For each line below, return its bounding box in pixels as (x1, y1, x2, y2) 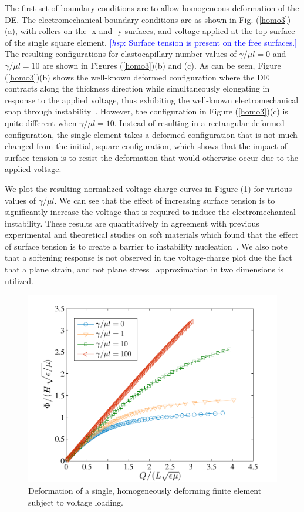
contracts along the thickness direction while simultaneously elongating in (5, 82, 270, 95)
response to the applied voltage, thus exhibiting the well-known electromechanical (5, 93, 299, 106)
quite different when (5, 116, 77, 129)
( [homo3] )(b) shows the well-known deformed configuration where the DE (5, 70, 269, 83)
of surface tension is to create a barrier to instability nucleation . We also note (5, 240, 288, 252)
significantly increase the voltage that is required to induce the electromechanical (5, 206, 296, 218)
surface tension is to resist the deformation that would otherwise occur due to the (5, 151, 298, 163)
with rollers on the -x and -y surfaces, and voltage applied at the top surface (20, 25, 295, 37)
